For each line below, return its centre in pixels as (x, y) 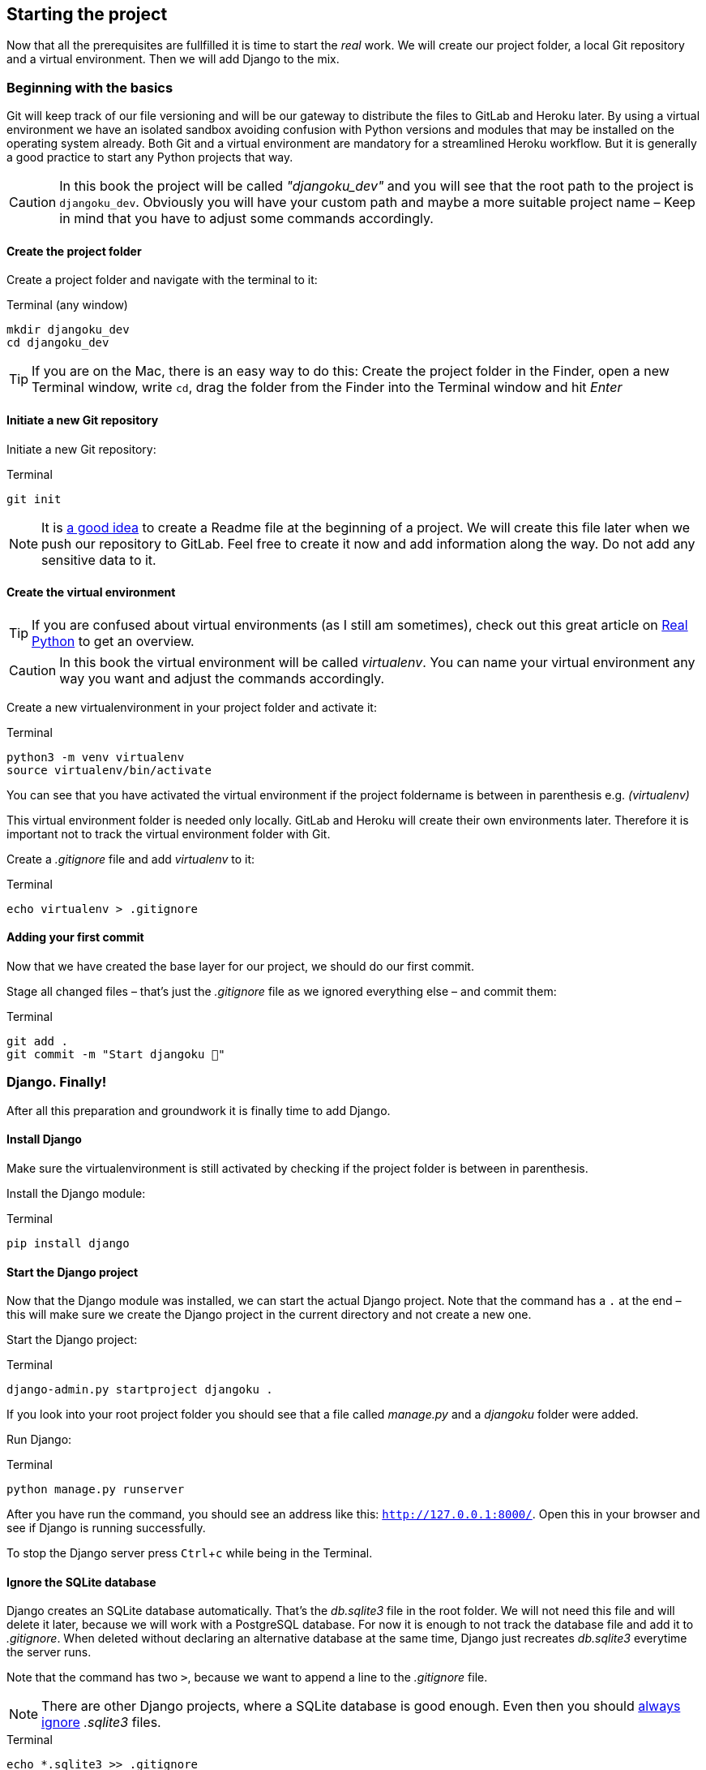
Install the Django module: (76, 1194)
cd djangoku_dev (58, 343)
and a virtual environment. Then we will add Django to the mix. (173, 59)
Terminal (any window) (67, 305)
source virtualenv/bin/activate (109, 770)
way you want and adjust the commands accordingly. (222, 678)
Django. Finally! (57, 1082)
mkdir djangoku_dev (68, 330)
